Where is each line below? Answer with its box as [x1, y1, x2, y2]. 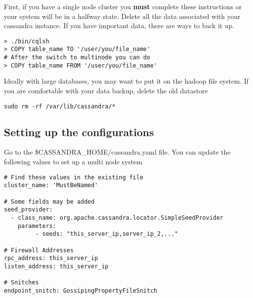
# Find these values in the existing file [4, 174, 144, 181]
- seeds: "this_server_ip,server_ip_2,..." [35, 230, 178, 238]
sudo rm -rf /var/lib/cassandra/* [4, 103, 116, 110]
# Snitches [4, 279, 39, 286]
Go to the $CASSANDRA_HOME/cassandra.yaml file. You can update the [4, 147, 231, 157]
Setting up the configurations [4, 124, 154, 139]
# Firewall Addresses [4, 246, 74, 254]
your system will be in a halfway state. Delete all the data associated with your [4, 11, 240, 21]
